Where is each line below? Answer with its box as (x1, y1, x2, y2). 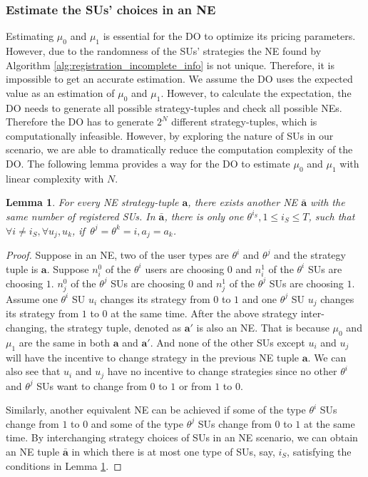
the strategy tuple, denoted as (50, 319, 181, 334)
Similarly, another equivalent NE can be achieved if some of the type (6, 402, 306, 417)
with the (310, 195, 345, 210)
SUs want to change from (36, 378, 147, 393)
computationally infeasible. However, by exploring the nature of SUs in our (6, 128, 334, 143)
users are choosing (145, 261, 225, 276)
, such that (308, 208, 355, 223)
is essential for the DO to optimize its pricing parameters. (103, 29, 356, 43)
